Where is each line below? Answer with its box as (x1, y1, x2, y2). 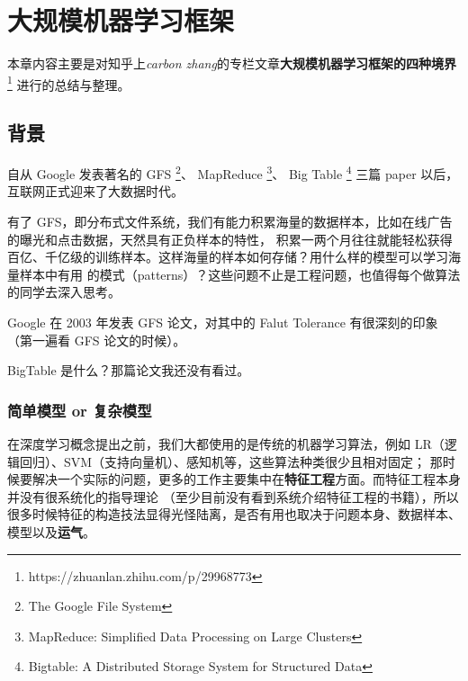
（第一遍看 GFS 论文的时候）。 (7, 330, 186, 349)
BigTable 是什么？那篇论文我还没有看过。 (7, 361, 250, 380)
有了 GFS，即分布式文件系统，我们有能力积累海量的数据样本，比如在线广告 (7, 212, 453, 231)
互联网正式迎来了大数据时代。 (7, 182, 184, 201)
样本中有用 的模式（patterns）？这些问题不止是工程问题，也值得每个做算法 (19, 264, 461, 283)
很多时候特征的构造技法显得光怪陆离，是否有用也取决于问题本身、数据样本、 (7, 505, 461, 524)
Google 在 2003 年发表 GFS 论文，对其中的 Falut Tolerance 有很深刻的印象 (7, 312, 438, 331)
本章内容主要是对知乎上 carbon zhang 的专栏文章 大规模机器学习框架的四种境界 (7, 54, 456, 73)
